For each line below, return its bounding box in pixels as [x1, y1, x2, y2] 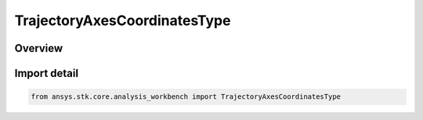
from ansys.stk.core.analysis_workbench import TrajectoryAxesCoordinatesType [31, 93, 341, 101]
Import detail [14, 67, 78, 80]
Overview [14, 42, 63, 55]
